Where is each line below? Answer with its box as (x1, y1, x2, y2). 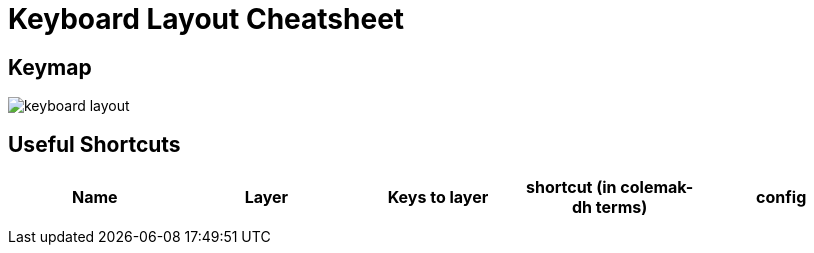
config (756, 187, 807, 208)
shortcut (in (525, 177, 617, 198)
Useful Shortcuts (8, 131, 181, 157)
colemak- (620, 177, 694, 198)
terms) (595, 197, 648, 218)
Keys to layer (387, 187, 489, 208)
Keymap (8, 54, 92, 80)
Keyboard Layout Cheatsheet (8, 2, 405, 36)
